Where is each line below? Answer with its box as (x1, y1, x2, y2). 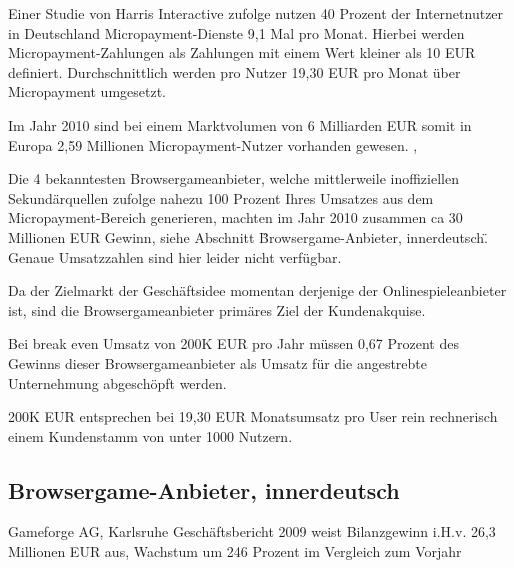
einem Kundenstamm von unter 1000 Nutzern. (8, 425, 293, 446)
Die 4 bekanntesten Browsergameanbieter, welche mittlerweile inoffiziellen (8, 168, 459, 189)
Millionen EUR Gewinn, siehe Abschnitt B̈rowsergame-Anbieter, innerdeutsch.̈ (8, 226, 488, 247)
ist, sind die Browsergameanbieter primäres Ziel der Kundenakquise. (8, 299, 426, 320)
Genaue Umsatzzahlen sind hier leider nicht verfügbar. (8, 246, 342, 267)
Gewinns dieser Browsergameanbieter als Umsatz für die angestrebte (8, 352, 427, 373)
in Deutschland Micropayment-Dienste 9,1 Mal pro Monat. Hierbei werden (8, 22, 465, 43)
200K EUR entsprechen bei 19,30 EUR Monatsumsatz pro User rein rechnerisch (8, 406, 498, 427)
